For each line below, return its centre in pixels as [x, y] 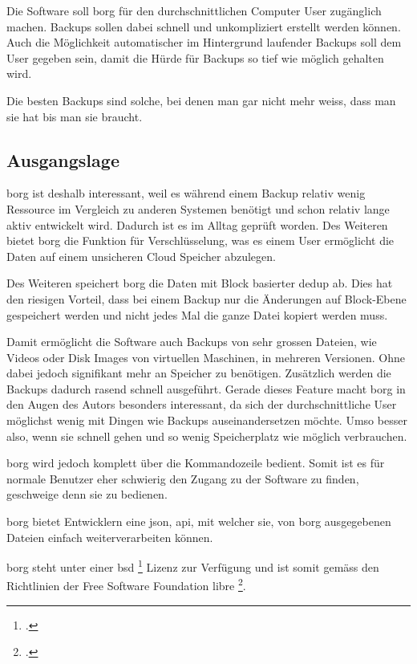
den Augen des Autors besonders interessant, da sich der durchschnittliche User [202, 404]
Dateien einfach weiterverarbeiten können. [110, 537]
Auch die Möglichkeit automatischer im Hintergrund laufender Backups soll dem [204, 42]
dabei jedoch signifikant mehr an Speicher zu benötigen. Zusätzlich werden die [199, 373]
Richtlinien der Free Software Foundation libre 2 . [126, 585]
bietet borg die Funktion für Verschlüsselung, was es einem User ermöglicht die [200, 240]
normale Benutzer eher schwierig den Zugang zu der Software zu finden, [183, 478]
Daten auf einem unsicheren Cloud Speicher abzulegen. [141, 256]
